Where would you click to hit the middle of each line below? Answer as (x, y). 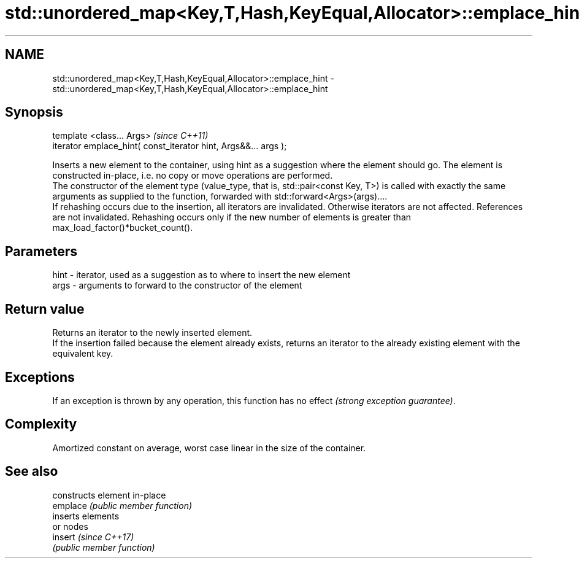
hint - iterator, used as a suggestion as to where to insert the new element (201, 275)
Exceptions (40, 377)
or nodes (70, 526)
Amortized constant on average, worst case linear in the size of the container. (209, 448)
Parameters (41, 251)
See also (32, 472)
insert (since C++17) (93, 537)
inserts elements (86, 516)
